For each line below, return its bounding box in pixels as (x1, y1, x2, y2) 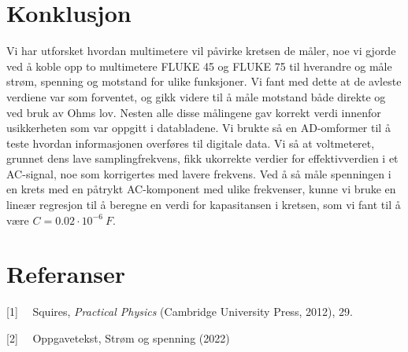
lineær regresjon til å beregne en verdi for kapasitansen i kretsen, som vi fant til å (6, 196, 401, 213)
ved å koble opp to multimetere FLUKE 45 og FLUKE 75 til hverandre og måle (6, 57, 392, 74)
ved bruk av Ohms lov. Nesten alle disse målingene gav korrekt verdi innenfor (6, 104, 381, 120)
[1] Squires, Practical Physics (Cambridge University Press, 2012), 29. (6, 303, 353, 320)
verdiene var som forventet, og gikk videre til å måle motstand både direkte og (6, 88, 386, 104)
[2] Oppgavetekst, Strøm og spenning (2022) (6, 329, 230, 346)
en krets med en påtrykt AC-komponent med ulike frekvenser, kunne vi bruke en (6, 181, 396, 197)
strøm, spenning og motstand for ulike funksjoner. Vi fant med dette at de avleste (6, 73, 402, 90)
